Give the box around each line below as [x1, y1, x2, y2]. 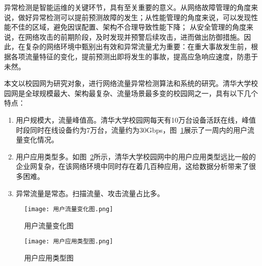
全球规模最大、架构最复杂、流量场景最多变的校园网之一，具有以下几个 [25, 87, 258, 98]
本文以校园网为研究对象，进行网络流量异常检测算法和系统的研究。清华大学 [4, 78, 251, 88]
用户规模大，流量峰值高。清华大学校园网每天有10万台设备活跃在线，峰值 [16, 114, 256, 125]
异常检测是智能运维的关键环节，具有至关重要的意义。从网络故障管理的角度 [4, 2, 251, 12]
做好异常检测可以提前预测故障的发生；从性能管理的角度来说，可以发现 [18, 12, 251, 22]
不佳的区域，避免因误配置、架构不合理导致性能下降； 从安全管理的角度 [11, 22, 246, 32]
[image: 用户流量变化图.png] [24, 206, 113, 213]
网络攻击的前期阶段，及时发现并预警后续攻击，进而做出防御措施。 [25, 31, 244, 42]
